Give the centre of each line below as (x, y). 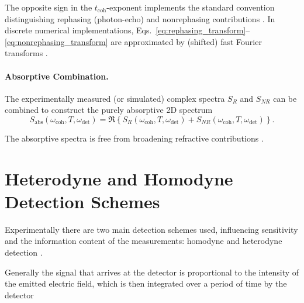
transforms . (26, 53)
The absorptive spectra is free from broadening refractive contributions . (134, 138)
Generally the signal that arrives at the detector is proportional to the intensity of (152, 272)
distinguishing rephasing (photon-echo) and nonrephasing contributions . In (140, 18)
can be (285, 98)
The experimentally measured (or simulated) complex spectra (115, 98)
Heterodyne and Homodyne (119, 178)
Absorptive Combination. (57, 76)
